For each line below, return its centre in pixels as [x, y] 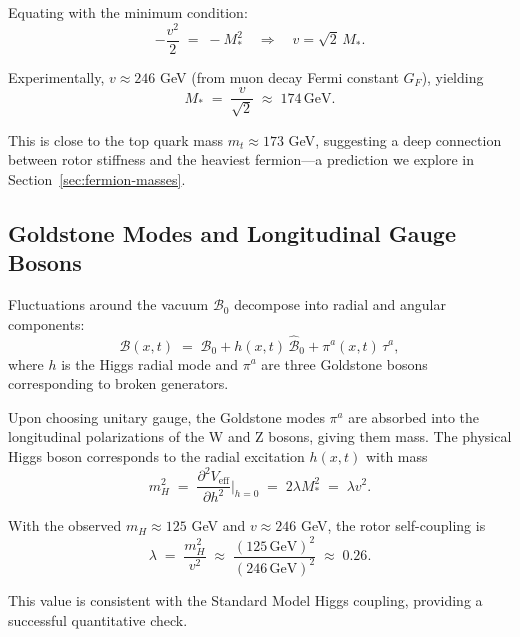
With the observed [65, 525]
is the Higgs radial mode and [149, 363]
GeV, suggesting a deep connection [395, 139]
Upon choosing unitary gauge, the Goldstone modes [166, 416]
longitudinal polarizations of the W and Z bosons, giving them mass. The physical [260, 436]
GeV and [218, 525]
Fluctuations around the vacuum [108, 304]
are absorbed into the [414, 416]
